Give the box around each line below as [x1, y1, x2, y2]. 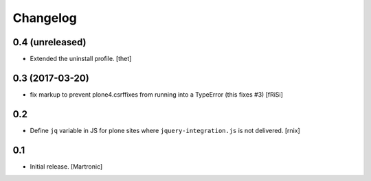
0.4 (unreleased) [12, 36, 87, 48]
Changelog [12, 10, 77, 25]
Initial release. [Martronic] [30, 162, 103, 171]
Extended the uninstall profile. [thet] [30, 55, 132, 63]
